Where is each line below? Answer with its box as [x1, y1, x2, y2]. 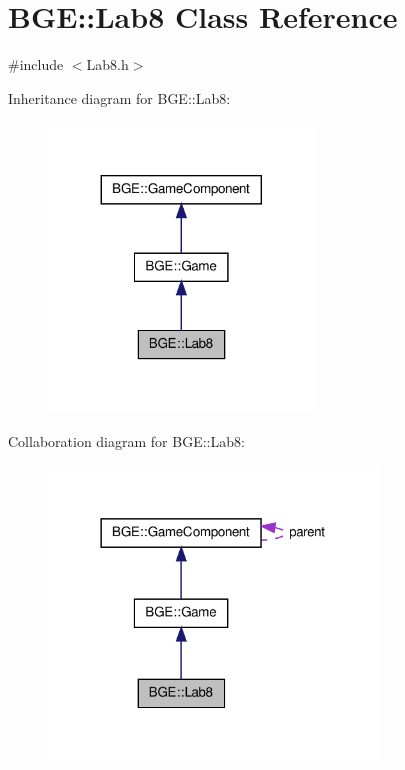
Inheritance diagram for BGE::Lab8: [8, 87, 231, 108]
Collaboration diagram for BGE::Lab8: [8, 430, 245, 451]
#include [8, 54, 64, 75]
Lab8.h [86, 54, 129, 75]
